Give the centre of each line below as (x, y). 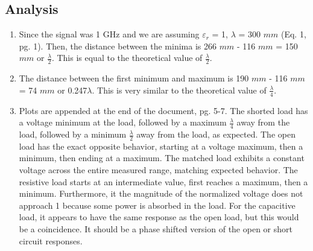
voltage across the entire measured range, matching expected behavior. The (158, 170)
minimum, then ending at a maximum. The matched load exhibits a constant (162, 158)
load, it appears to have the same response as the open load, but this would (159, 217)
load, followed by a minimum (73, 134)
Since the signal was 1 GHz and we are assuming (109, 34)
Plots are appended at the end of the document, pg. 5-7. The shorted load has (163, 110)
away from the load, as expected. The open (216, 134)
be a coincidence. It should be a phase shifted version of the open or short (156, 229)
